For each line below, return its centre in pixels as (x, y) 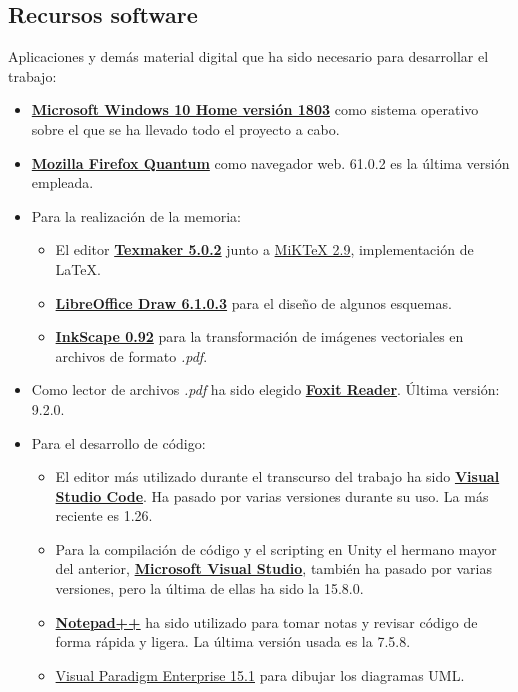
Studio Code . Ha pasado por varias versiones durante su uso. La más (272, 495)
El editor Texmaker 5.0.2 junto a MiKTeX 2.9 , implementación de (264, 249)
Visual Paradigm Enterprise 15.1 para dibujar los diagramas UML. (260, 674)
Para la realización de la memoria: (136, 215)
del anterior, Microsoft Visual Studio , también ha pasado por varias (273, 568)
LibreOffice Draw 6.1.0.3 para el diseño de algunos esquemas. (253, 302)
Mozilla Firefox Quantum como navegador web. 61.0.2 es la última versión (270, 162)
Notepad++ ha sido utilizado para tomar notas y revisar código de (266, 621)
